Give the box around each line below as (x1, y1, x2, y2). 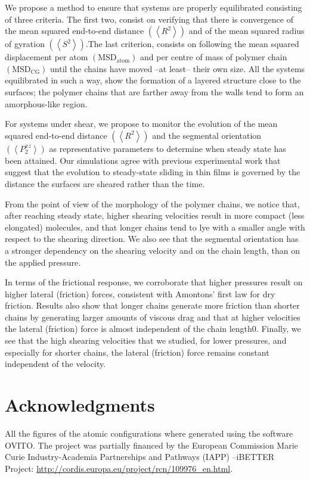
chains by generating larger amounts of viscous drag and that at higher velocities (5, 310, 300, 323)
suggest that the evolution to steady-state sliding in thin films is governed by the (5, 166, 300, 178)
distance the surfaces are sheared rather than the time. (5, 177, 205, 189)
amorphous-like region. (5, 97, 88, 110)
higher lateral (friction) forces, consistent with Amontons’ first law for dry (5, 287, 275, 300)
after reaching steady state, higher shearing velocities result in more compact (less (5, 209, 305, 222)
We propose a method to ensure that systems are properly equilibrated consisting (5, 1, 302, 13)
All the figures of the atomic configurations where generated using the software (5, 427, 293, 439)
